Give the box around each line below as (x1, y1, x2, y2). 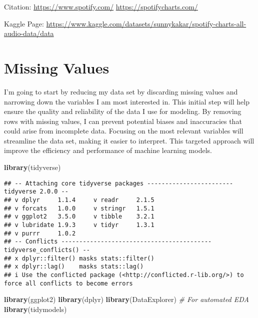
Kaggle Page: (4, 18, 44, 28)
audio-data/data (4, 28, 54, 38)
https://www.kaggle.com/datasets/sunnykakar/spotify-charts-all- (46, 18, 246, 28)
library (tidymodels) (4, 303, 67, 314)
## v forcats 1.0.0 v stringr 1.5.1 (4, 204, 154, 212)
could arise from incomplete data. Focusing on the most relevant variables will (4, 125, 243, 136)
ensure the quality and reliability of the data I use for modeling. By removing (4, 106, 241, 116)
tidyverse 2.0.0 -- (4, 188, 68, 195)
